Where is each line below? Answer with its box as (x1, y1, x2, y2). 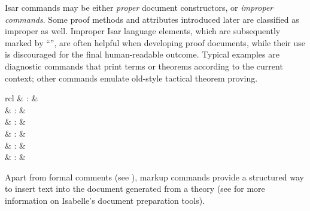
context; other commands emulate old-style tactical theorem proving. (5, 71, 258, 84)
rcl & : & (5, 92, 38, 104)
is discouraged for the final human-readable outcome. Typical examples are (5, 48, 279, 61)
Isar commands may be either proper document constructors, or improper (5, 1, 273, 13)
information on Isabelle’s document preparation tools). (5, 194, 205, 206)
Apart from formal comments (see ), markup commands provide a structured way (5, 170, 304, 183)
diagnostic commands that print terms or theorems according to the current (5, 59, 283, 72)
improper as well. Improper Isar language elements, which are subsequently (5, 25, 281, 37)
